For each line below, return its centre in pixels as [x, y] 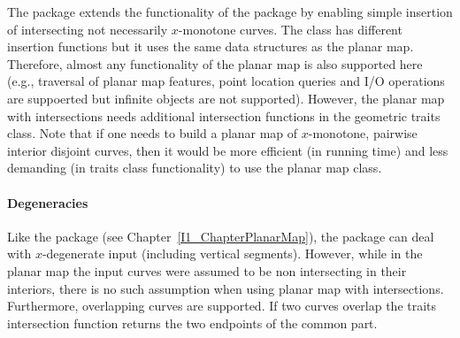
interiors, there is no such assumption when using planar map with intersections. [226, 288]
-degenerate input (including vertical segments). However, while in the [232, 253]
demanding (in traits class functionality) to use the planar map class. [195, 168]
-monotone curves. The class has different [290, 29]
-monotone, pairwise [363, 133]
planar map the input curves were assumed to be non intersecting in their [207, 270]
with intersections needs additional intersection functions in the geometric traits [224, 115]
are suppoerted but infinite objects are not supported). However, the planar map [226, 98]
